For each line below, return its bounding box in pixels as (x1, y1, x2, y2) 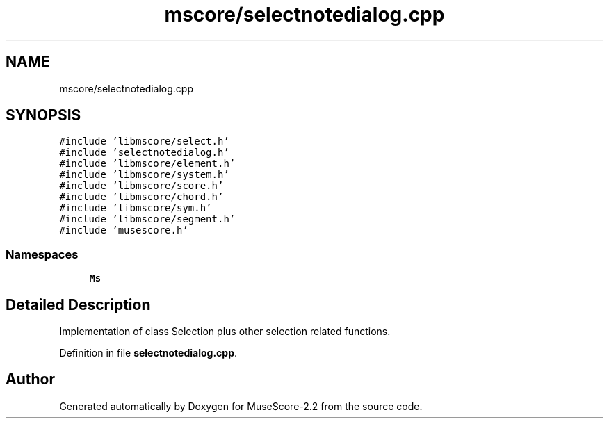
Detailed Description (6, 295, 151, 313)
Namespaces (6, 247, 79, 261)
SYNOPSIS (6, 106, 81, 124)
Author (6, 370, 55, 389)
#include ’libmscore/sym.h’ (59, 202, 212, 214)
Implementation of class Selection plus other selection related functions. (59, 325, 391, 338)
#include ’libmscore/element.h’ (59, 158, 236, 170)
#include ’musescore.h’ (59, 225, 188, 236)
